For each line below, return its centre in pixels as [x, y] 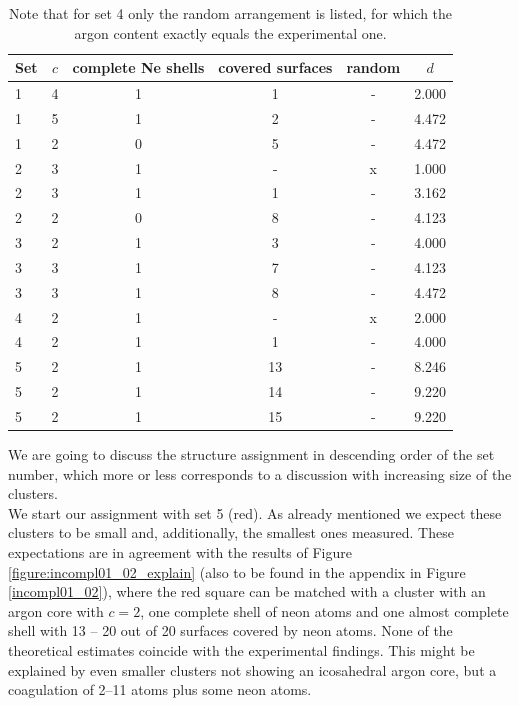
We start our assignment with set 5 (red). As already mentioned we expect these [255, 512]
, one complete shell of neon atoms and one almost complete [324, 610]
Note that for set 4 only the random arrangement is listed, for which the [231, 13]
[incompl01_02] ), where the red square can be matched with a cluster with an [247, 591]
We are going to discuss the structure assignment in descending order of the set [251, 454]
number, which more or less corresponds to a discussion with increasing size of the [260, 473]
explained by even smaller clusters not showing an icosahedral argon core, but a [252, 669]
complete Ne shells [138, 67]
